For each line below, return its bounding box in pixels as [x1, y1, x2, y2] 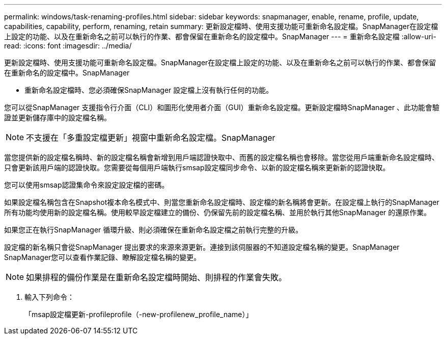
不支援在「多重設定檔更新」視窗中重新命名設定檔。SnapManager [26, 133, 275, 143]
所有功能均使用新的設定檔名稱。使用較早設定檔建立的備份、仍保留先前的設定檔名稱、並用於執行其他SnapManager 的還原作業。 [4, 208, 431, 217]
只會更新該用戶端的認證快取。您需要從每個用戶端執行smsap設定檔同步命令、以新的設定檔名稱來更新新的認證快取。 [4, 163, 390, 172]
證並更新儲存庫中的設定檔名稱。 [4, 113, 111, 122]
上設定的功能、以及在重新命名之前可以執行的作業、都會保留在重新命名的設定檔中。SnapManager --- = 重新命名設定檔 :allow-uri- [4, 32, 436, 41]
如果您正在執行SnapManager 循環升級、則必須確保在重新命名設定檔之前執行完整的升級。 [4, 225, 303, 234]
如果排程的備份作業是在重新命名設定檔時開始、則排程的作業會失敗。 [26, 272, 287, 282]
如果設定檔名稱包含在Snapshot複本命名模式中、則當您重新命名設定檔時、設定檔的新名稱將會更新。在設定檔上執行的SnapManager [4, 198, 439, 206]
